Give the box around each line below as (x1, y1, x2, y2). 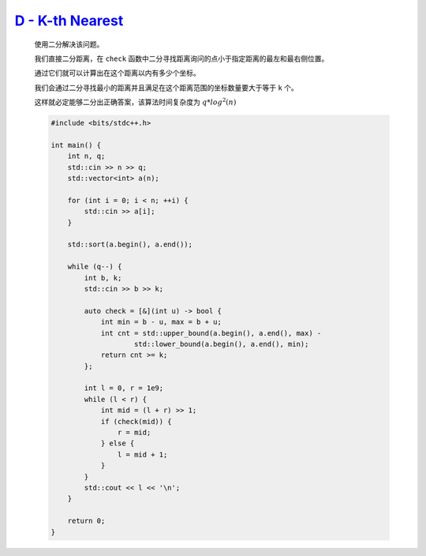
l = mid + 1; (117, 450, 168, 459)
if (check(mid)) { (100, 417, 173, 426)
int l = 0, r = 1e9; (84, 384, 164, 393)
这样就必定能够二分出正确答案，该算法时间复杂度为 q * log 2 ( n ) (34, 96, 237, 107)
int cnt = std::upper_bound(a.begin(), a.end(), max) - (100, 329, 322, 337)
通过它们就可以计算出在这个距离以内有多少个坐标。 (34, 68, 200, 78)
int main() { (50, 141, 102, 149)
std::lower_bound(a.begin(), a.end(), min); (134, 340, 309, 348)
